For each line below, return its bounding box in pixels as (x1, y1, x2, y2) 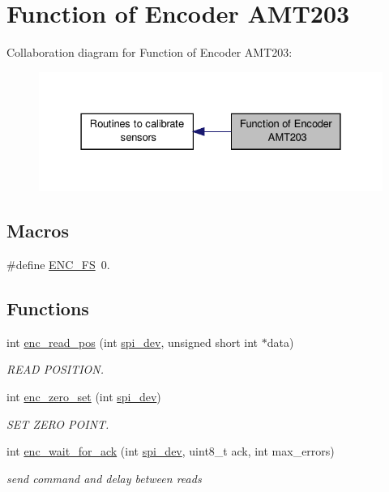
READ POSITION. (6, 361, 105, 378)
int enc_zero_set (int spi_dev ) (6, 388, 161, 405)
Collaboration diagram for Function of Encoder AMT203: (6, 44, 293, 61)
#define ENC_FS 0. (6, 256, 110, 273)
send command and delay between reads (6, 469, 202, 486)
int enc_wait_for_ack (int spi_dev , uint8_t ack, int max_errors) (6, 443, 335, 460)
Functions (6, 296, 89, 321)
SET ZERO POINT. (6, 415, 109, 432)
